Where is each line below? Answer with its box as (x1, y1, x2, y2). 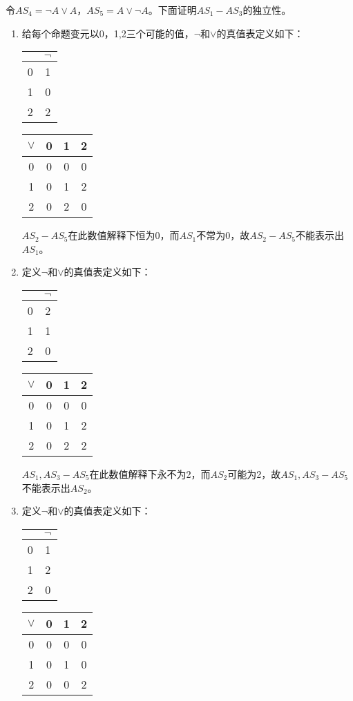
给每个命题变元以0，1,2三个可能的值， (21, 26, 194, 40)
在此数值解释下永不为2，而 (89, 466, 211, 481)
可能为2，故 (227, 466, 281, 481)
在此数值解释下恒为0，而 (68, 228, 180, 242)
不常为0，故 (196, 228, 250, 242)
